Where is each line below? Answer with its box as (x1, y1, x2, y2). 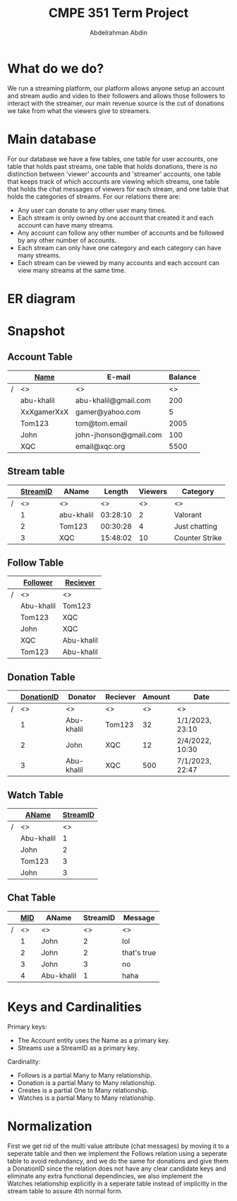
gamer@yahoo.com (75, 406, 141, 416)
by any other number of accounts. (17, 235, 117, 245)
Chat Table (7, 892, 56, 904)
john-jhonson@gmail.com (75, 430, 162, 440)
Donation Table (7, 671, 75, 683)
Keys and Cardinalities (7, 999, 142, 1015)
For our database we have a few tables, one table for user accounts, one (7, 154, 219, 163)
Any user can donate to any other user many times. (17, 206, 167, 214)
